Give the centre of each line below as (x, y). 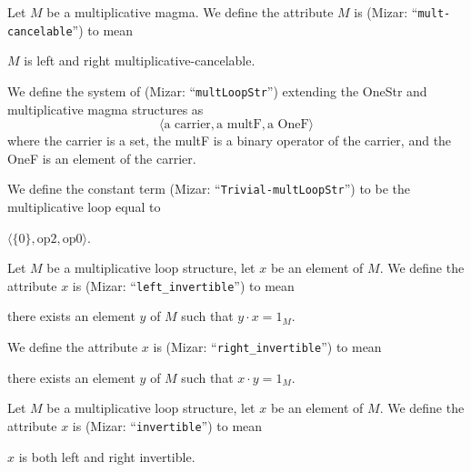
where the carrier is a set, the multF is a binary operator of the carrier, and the (230, 141)
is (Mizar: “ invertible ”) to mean (167, 425)
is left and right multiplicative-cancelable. (140, 60)
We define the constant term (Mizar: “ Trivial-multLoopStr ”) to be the (209, 189)
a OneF (288, 125)
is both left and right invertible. (107, 456)
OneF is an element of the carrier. (102, 158)
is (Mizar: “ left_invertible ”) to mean (183, 285)
